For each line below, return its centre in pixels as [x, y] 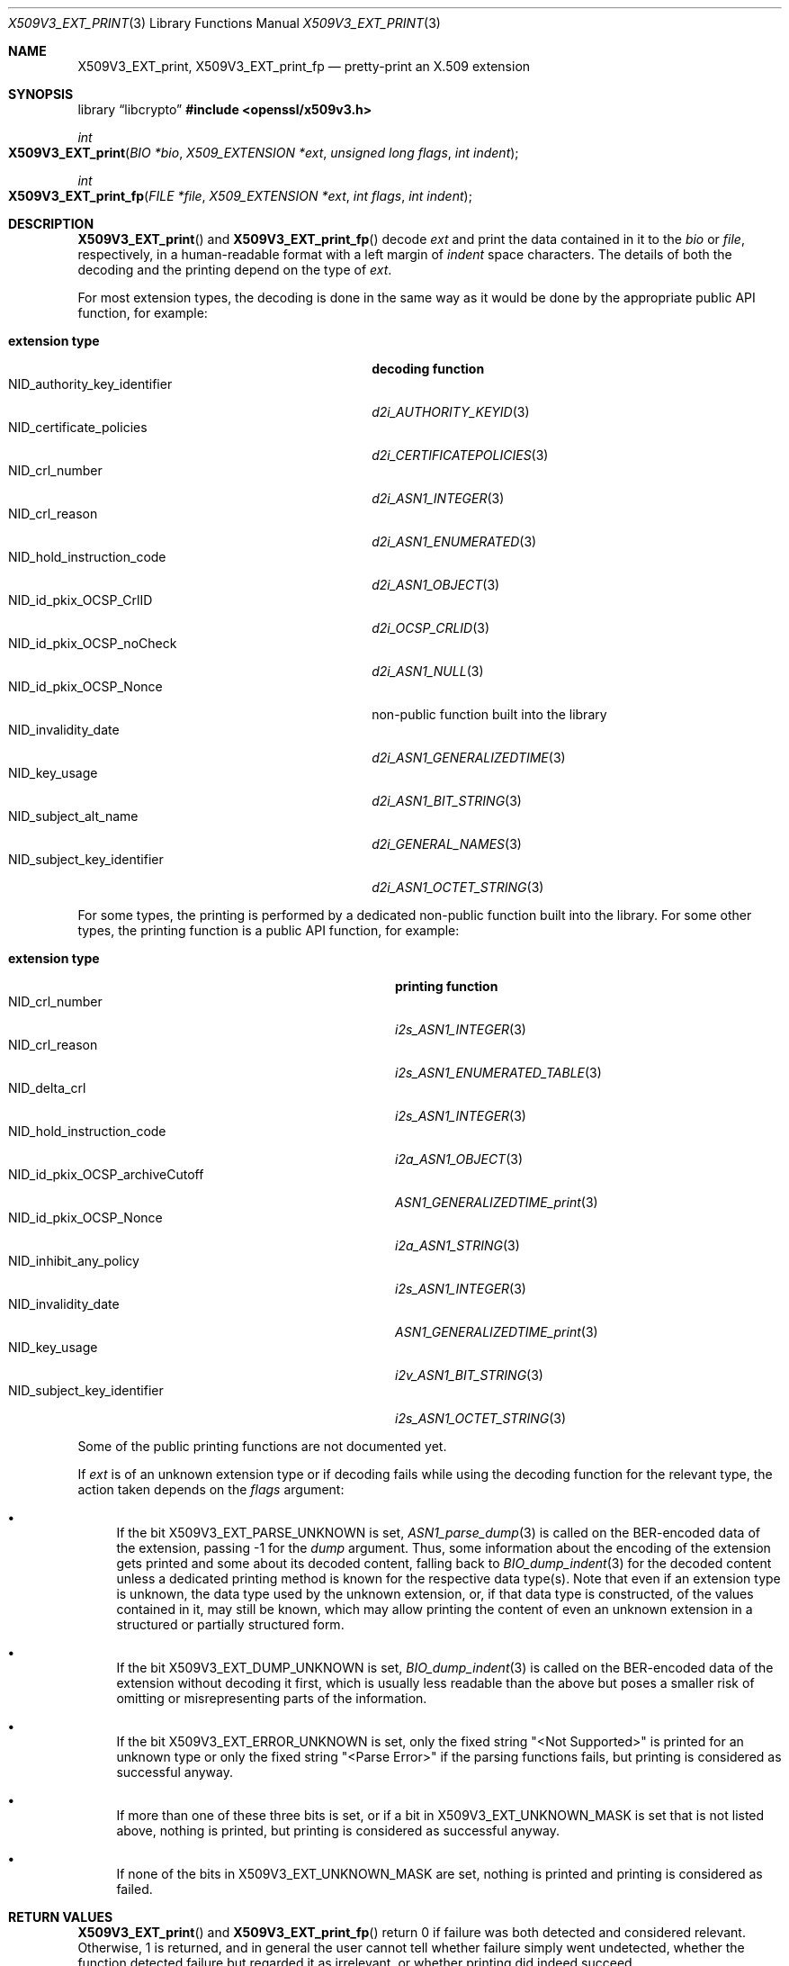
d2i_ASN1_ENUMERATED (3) [454, 541]
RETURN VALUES [61, 1917]
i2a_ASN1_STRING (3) [457, 1245]
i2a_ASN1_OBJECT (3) [459, 1159]
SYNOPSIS [41, 94]
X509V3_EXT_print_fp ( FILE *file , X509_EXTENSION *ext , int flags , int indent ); [240, 196]
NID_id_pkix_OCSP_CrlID [81, 600]
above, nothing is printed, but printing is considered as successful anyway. [338, 1831]
